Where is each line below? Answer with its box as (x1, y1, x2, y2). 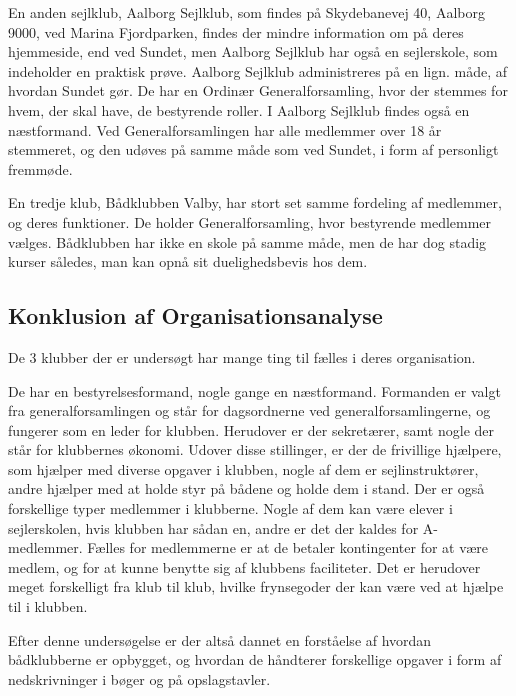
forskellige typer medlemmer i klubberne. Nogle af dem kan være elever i (8, 498, 453, 519)
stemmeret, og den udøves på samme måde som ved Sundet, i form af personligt (8, 139, 499, 160)
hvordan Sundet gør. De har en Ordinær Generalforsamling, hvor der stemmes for (8, 80, 508, 101)
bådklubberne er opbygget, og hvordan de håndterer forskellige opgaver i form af (8, 649, 502, 670)
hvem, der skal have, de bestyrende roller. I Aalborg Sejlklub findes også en (8, 99, 470, 120)
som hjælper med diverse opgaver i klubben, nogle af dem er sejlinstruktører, (8, 458, 479, 479)
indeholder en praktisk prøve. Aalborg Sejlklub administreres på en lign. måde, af (8, 60, 508, 81)
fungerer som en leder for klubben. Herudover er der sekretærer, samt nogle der (8, 419, 495, 440)
